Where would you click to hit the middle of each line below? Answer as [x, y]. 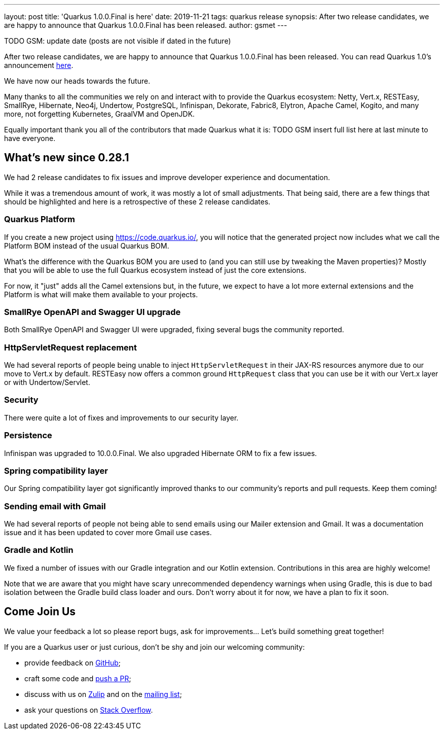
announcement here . [39, 65]
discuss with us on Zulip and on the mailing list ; [103, 694]
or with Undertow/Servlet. [47, 382]
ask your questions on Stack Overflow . [89, 710]
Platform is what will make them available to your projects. [101, 294]
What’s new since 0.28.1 [67, 158]
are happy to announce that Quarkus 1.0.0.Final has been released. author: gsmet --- [146, 25]
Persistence [28, 435]
